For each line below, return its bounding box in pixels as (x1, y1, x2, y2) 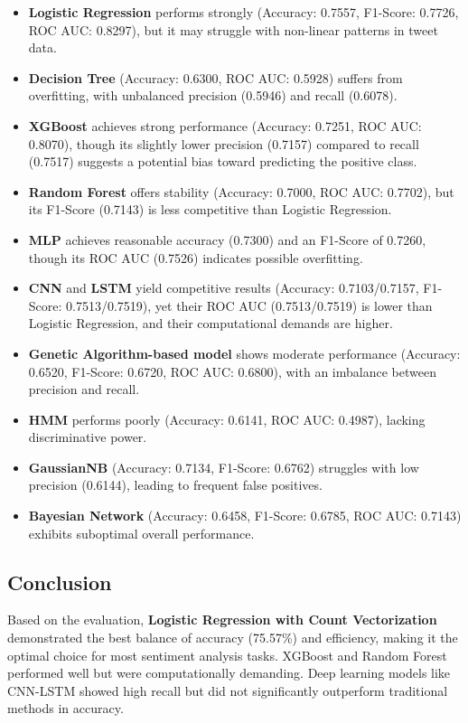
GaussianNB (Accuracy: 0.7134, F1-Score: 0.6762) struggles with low (28, 457, 419, 476)
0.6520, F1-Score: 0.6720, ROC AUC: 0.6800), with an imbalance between (28, 361, 436, 380)
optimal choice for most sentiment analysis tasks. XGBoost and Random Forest (7, 645, 447, 664)
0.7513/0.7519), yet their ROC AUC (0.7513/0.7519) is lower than (66, 296, 433, 315)
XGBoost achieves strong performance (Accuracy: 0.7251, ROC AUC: (28, 116, 422, 135)
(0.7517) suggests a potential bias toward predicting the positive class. (28, 152, 417, 171)
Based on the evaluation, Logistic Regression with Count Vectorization (7, 610, 437, 629)
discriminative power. (28, 427, 147, 446)
